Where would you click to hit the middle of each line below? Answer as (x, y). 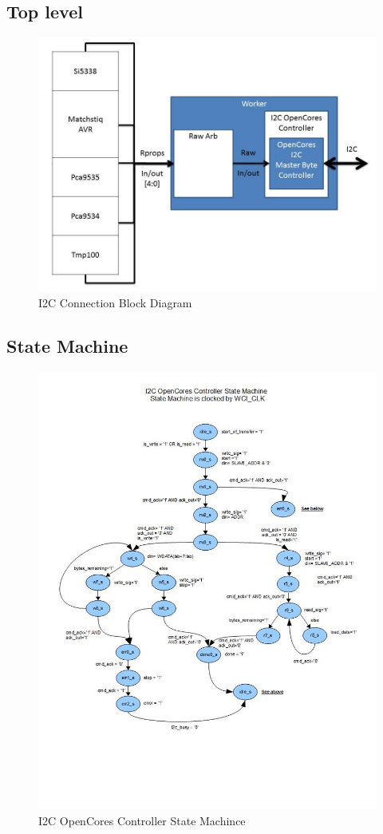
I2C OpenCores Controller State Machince (142, 821)
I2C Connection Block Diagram (115, 302)
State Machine (67, 345)
